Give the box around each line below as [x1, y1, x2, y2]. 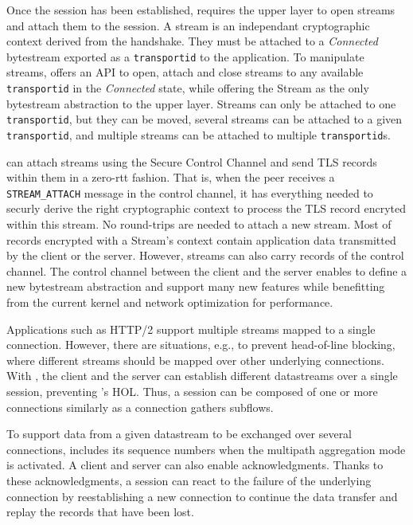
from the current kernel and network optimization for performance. [6, 294, 333, 310]
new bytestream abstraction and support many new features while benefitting [6, 278, 385, 295]
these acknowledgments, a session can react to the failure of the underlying [6, 472, 372, 488]
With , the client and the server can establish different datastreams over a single [6, 367, 398, 384]
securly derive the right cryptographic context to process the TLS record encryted [6, 200, 407, 217]
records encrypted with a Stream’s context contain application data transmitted [6, 231, 396, 248]
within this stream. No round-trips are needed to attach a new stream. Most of [6, 216, 392, 233]
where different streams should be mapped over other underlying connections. [6, 351, 384, 368]
